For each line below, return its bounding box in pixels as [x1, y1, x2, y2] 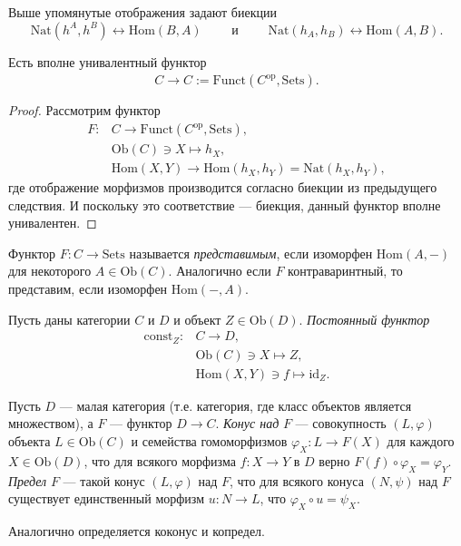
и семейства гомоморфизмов [131, 431, 288, 450]
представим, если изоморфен [8, 279, 168, 298]
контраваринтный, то [288, 261, 403, 280]
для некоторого [8, 261, 92, 280]
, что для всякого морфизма [83, 451, 236, 470]
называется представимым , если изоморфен [129, 243, 373, 262]
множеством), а [8, 414, 93, 433]
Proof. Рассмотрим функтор [8, 101, 161, 120]
